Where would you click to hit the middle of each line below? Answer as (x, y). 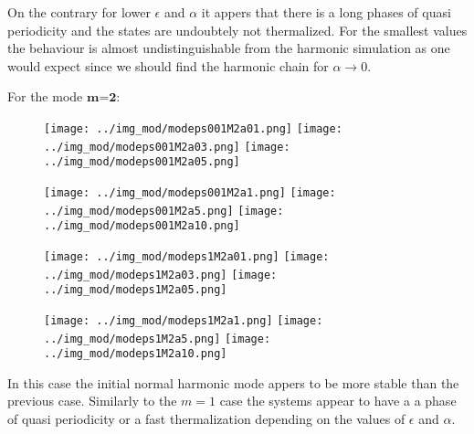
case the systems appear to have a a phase (338, 401)
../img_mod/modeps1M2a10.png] (136, 354)
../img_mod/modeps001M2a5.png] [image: (164, 211)
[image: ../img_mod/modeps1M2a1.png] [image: (184, 320)
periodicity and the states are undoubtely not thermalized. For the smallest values (237, 30)
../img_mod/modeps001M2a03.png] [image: (167, 147)
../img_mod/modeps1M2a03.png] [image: (161, 275)
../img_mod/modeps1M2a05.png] (136, 290)
